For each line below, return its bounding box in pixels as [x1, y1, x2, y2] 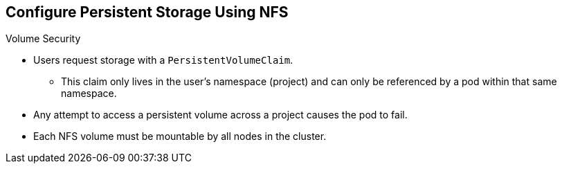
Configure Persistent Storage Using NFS [6, 3, 289, 21]
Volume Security [6, 33, 81, 45]
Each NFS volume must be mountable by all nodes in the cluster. [33, 130, 327, 143]
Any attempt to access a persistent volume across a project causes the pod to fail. [33, 109, 408, 121]
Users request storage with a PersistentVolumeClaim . [33, 54, 293, 66]
